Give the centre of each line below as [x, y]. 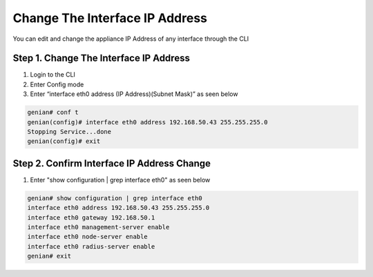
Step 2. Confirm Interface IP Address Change [112, 163]
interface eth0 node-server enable [87, 237]
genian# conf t [53, 113]
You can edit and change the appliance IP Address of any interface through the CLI [131, 39]
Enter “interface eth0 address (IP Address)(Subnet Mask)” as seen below [134, 94]
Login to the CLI [53, 75]
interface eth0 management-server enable [98, 227]
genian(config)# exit [64, 141]
